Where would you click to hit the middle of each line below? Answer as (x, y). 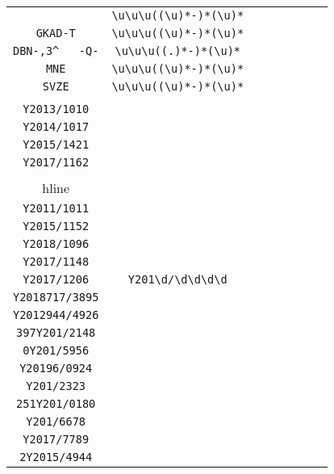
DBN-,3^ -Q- (56, 51)
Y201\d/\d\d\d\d (177, 279)
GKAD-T (56, 33)
